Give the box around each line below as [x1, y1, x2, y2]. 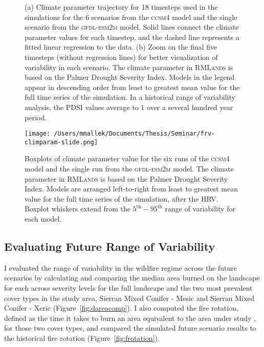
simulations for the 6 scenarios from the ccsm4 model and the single [25, 11, 237, 22]
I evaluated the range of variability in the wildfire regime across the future [4, 262, 237, 273]
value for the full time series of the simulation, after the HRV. [25, 193, 218, 204]
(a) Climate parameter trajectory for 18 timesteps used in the [25, 2, 218, 12]
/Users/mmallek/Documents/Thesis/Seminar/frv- [54, 130, 215, 138]
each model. [25, 213, 62, 224]
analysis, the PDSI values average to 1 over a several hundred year [25, 101, 233, 112]
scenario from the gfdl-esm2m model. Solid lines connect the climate [25, 21, 239, 32]
